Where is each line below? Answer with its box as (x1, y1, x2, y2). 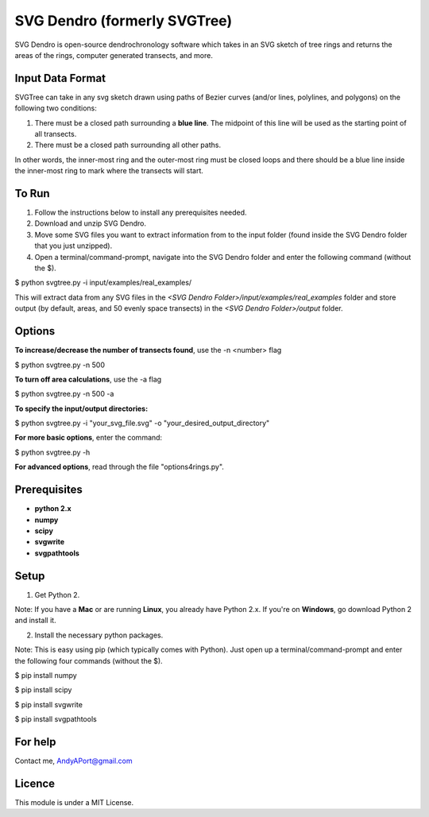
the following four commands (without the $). (14, 656, 163, 665)
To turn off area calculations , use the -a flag (14, 374, 162, 384)
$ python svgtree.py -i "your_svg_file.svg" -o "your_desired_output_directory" (14, 418, 270, 428)
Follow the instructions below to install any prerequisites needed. (34, 207, 247, 218)
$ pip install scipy (14, 685, 72, 695)
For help (14, 735, 56, 749)
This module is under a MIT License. (14, 797, 134, 807)
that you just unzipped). (34, 241, 113, 250)
